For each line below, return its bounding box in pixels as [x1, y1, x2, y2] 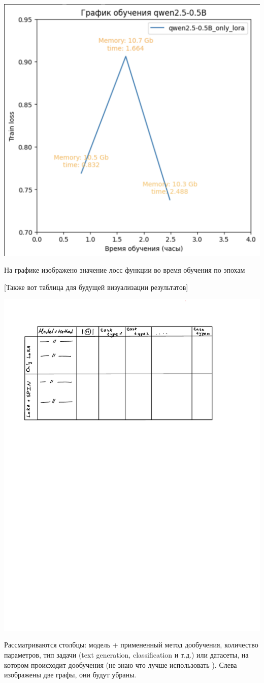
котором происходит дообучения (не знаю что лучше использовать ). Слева [4, 659, 237, 670]
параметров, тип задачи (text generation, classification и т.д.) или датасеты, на [4, 649, 249, 660]
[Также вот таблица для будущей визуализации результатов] [4, 281, 188, 292]
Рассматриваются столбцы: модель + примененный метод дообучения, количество [4, 639, 258, 650]
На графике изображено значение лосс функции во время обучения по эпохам [4, 265, 245, 275]
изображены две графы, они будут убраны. [4, 669, 137, 680]
